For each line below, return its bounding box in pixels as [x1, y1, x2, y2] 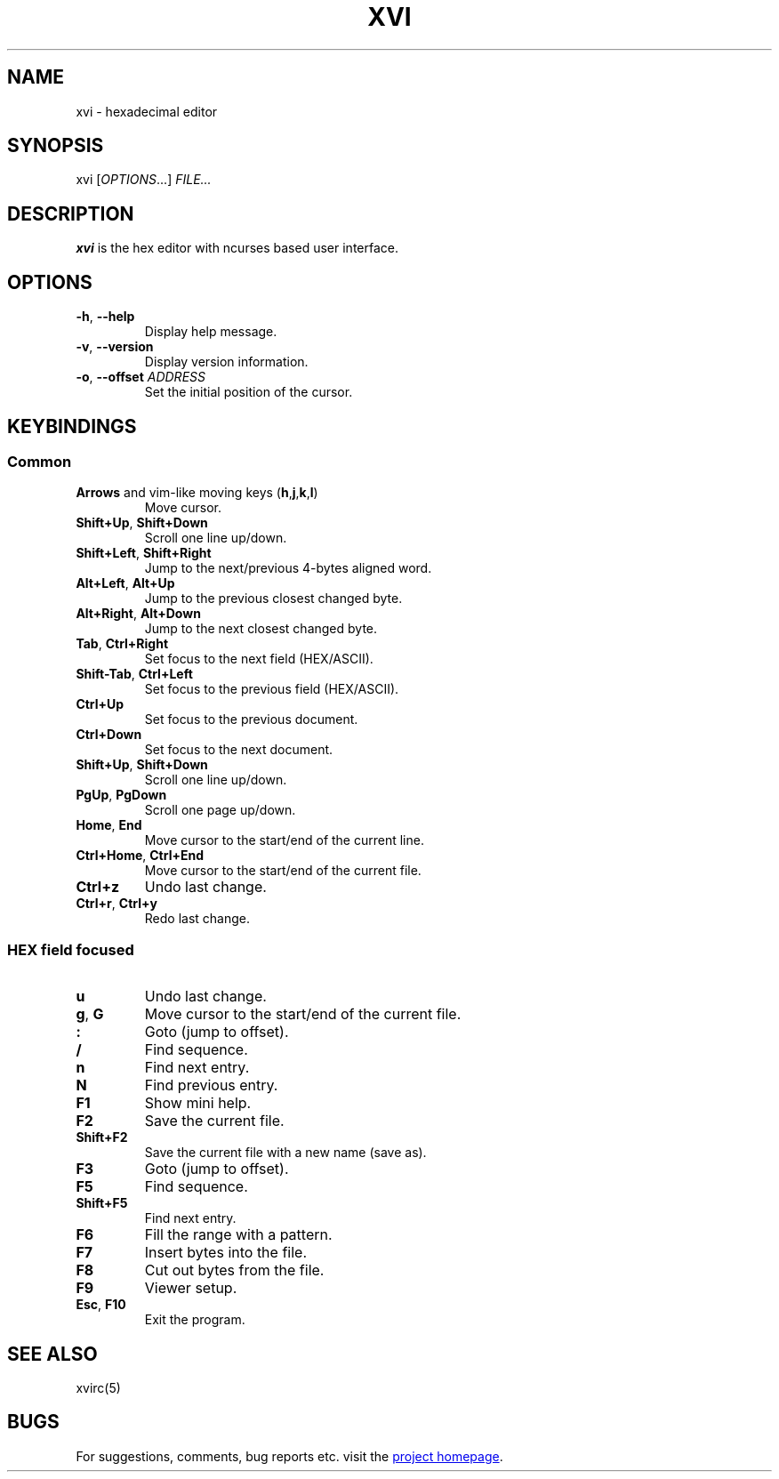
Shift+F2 [76, 1129, 128, 1145]
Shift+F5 [76, 1195, 128, 1211]
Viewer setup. [144, 1279, 237, 1298]
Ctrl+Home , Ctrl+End [76, 848, 204, 864]
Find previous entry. [144, 1076, 278, 1095]
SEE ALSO [7, 1342, 98, 1365]
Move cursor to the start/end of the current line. [144, 832, 424, 848]
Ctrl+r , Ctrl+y [76, 896, 157, 912]
